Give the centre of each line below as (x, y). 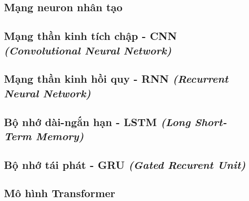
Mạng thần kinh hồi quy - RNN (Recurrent (116, 79)
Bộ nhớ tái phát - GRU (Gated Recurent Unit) (125, 164)
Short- (211, 121)
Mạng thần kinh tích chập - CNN (91, 36)
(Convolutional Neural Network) (88, 50)
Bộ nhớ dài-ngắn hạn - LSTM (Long (97, 121)
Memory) (60, 136)
